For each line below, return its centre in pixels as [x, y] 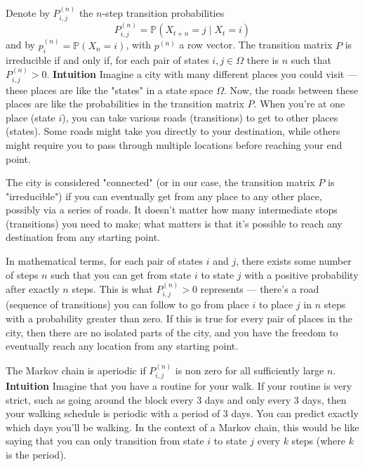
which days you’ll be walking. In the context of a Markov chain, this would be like [182, 427]
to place [276, 304]
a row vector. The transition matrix [256, 45]
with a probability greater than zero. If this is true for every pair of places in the [179, 318]
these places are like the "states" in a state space [109, 90]
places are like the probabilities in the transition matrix [125, 104]
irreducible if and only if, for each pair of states [107, 59]
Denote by [28, 12]
